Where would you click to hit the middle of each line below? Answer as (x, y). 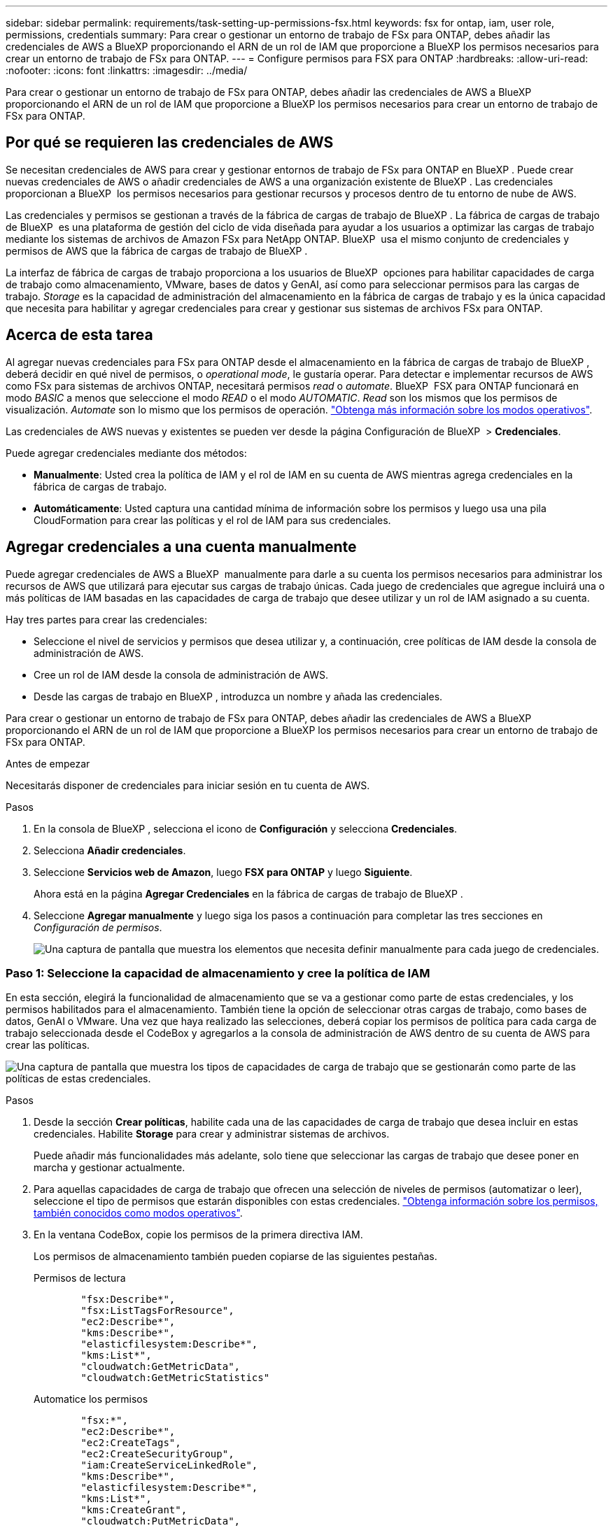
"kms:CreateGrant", (134, 1510)
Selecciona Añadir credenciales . (110, 850)
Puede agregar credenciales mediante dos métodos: (126, 453)
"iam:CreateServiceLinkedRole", (169, 1465)
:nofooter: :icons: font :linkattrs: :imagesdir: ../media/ (127, 70)
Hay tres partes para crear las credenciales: (107, 619)
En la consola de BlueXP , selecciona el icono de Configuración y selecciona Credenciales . (246, 828)
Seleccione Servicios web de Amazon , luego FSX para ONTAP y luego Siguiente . (223, 872)
